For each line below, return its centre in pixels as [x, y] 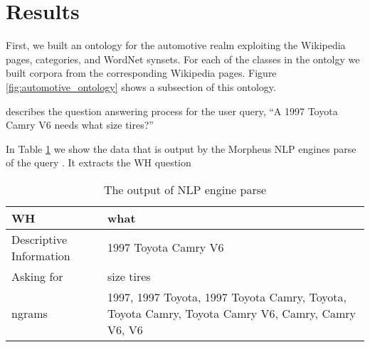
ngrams [30, 313]
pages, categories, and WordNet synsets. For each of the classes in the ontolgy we [183, 59]
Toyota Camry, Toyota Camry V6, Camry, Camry [231, 313]
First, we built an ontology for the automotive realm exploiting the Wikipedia [176, 45]
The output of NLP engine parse [185, 189]
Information [41, 255]
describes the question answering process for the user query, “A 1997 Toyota [172, 111]
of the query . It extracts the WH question [99, 162]
